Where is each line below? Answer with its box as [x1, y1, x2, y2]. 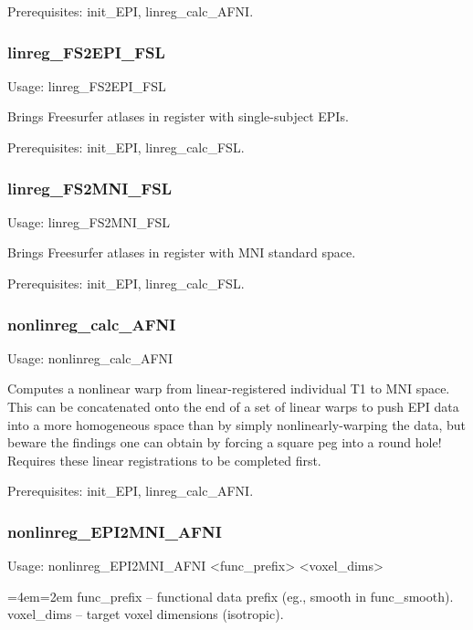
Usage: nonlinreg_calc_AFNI [7, 348, 173, 367]
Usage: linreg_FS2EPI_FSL [7, 76, 166, 95]
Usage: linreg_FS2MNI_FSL [7, 212, 171, 231]
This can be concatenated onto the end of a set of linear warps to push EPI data [7, 397, 459, 415]
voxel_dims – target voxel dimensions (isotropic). [7, 604, 284, 624]
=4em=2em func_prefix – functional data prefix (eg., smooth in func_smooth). [7, 586, 454, 605]
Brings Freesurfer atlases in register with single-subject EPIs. [7, 107, 349, 126]
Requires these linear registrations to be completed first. [7, 450, 321, 469]
